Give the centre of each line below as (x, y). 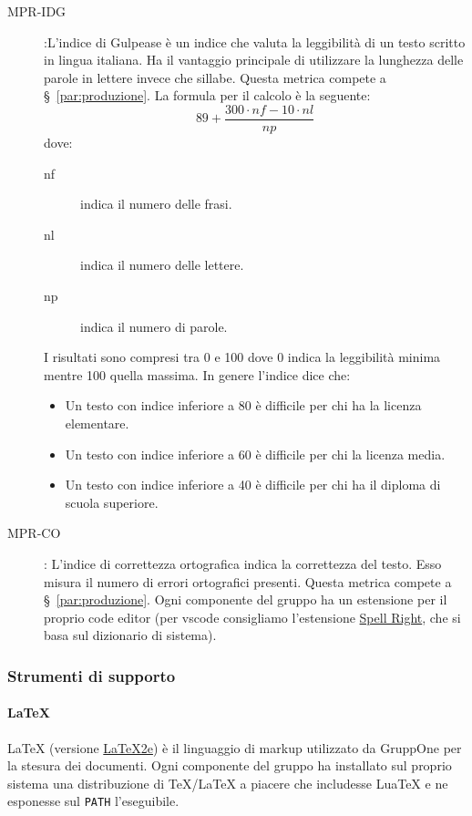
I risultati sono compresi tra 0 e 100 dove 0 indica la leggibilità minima (242, 357)
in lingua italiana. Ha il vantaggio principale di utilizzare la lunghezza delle (254, 60)
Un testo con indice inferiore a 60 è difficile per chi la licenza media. (255, 454)
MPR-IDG (37, 11)
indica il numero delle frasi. (156, 204)
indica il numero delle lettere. (162, 265)
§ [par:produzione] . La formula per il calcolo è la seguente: (207, 95)
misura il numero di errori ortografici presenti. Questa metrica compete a (248, 581)
